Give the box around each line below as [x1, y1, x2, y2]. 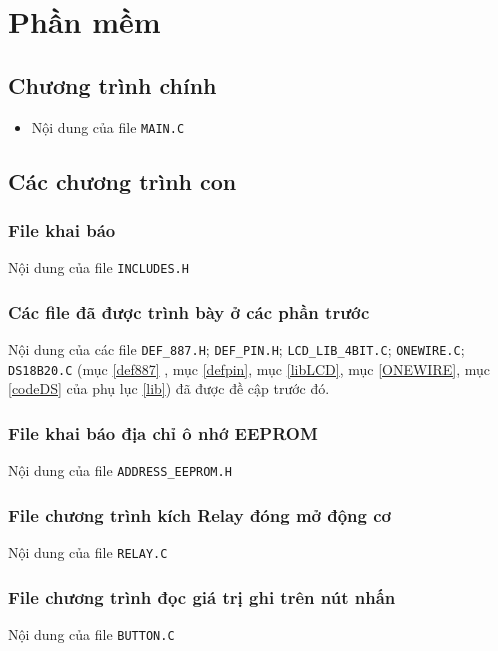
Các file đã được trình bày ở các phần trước [8, 299, 370, 324]
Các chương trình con [8, 165, 237, 196]
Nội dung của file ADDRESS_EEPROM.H [8, 460, 232, 481]
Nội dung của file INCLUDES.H [8, 257, 189, 278]
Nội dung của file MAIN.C [31, 116, 185, 137]
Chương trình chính [8, 69, 217, 100]
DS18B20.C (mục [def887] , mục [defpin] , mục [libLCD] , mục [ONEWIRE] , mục [8, 358, 490, 379]
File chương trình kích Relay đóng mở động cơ [8, 502, 391, 527]
